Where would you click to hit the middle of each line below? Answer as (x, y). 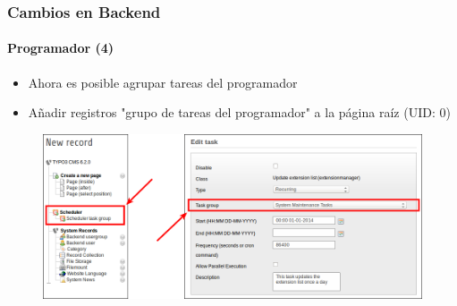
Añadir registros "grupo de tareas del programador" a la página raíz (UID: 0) (239, 112)
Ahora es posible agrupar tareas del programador (163, 82)
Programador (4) (60, 48)
